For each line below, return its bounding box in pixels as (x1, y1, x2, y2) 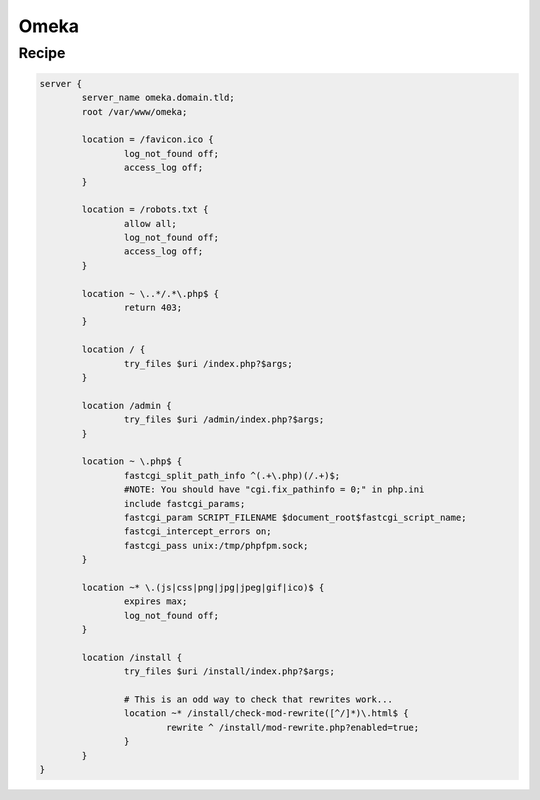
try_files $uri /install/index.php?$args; (123, 666, 335, 677)
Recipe (18, 44, 66, 62)
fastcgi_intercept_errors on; (123, 526, 272, 537)
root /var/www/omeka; (81, 106, 188, 117)
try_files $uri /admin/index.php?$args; (123, 414, 325, 425)
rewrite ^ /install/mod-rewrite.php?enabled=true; (165, 721, 420, 733)
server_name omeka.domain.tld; (81, 92, 235, 104)
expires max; (123, 596, 188, 607)
